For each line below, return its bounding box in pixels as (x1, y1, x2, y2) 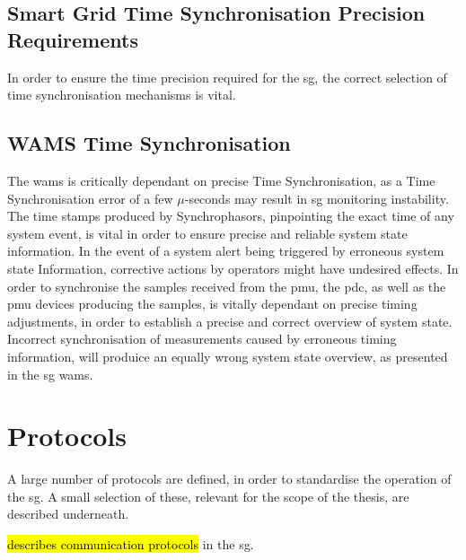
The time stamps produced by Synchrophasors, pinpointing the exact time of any (7, 206, 454, 225)
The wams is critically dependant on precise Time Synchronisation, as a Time (7, 171, 435, 189)
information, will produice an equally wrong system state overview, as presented (7, 346, 448, 365)
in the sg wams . (7, 364, 93, 383)
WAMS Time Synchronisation (7, 129, 291, 157)
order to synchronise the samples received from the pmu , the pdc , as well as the (7, 276, 446, 295)
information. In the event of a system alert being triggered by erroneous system (7, 241, 444, 260)
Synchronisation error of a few (7, 188, 173, 207)
